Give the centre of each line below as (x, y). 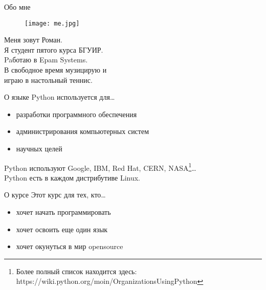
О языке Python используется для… (60, 97)
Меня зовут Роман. (33, 40)
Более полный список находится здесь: (76, 271)
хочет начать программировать (63, 212)
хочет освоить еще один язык (62, 229)
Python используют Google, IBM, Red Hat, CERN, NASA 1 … (100, 167)
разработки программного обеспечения (76, 114)
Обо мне (17, 7)
